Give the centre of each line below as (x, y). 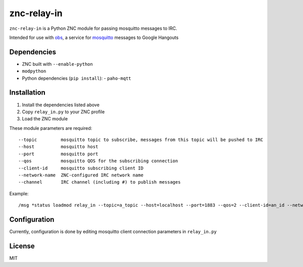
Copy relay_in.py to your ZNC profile (63, 112)
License (22, 246)
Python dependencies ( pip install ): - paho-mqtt (77, 78)
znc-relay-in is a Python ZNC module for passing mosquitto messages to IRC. (93, 28)
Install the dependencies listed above (61, 105)
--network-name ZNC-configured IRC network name (81, 175)
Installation (27, 93)
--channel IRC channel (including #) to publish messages (100, 182)
